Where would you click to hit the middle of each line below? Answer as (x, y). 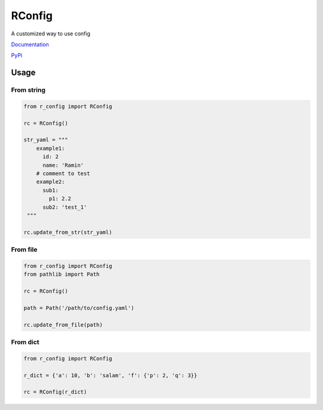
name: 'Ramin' (63, 165)
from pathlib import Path (62, 275)
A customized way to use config (51, 34)
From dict (25, 342)
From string (28, 90)
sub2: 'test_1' (65, 207)
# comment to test (63, 174)
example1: (51, 148)
